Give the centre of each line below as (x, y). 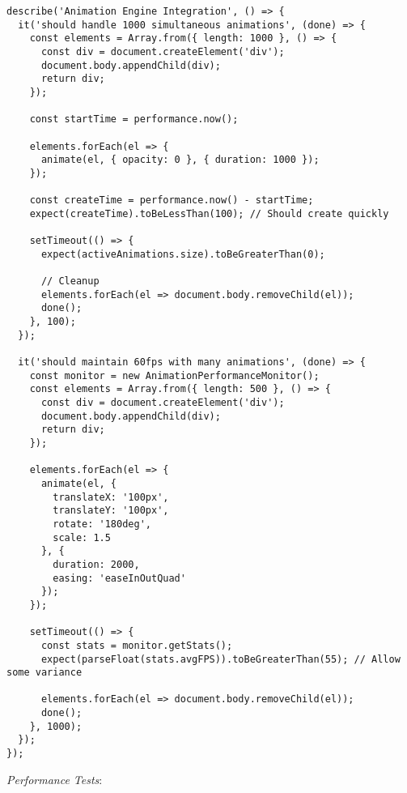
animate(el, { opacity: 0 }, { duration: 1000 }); (180, 160)
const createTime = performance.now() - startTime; (172, 200)
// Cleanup (70, 281)
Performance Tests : (55, 779)
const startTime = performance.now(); (134, 119)
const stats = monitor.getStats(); (137, 645)
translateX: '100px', (111, 497)
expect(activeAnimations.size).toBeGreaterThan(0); (183, 254)
